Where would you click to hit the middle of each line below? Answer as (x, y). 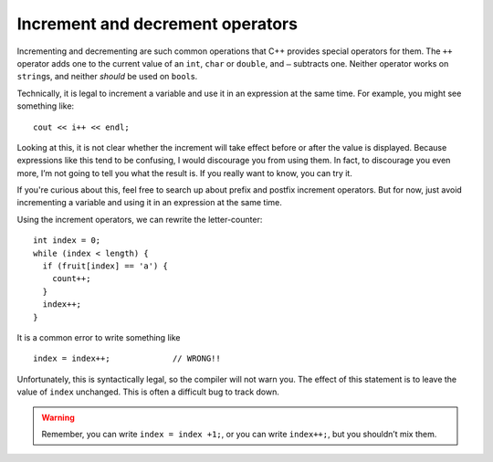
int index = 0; (67, 241)
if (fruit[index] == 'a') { (105, 266)
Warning (58, 417)
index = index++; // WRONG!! (127, 359)
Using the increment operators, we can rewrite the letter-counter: (140, 219)
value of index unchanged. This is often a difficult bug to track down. (148, 392)
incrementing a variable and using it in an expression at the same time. (149, 203)
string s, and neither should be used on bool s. (107, 77)
